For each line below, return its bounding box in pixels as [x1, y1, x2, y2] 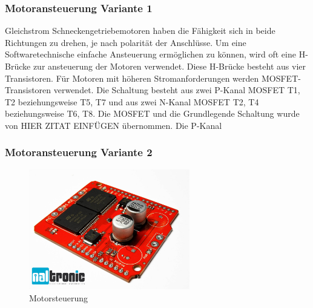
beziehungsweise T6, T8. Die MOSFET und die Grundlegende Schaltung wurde [5, 107, 300, 120]
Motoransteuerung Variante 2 [5, 145, 153, 160]
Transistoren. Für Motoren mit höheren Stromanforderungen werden [5, 71, 259, 84]
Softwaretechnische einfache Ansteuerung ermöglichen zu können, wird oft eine [5, 48, 296, 61]
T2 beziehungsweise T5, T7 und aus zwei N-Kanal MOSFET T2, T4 [5, 95, 259, 108]
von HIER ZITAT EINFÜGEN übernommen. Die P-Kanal [5, 119, 222, 131]
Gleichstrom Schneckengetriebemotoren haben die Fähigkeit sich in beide [5, 24, 275, 37]
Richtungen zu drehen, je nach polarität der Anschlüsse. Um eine [5, 36, 246, 48]
